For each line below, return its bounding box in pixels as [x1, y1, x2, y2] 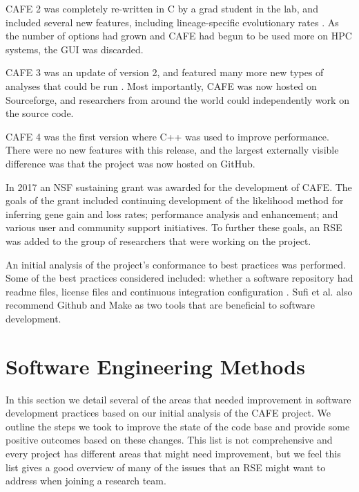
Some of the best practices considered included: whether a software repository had [6, 271, 353, 285]
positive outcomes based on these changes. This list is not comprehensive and [6, 432, 333, 447]
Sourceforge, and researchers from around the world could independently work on [6, 92, 349, 107]
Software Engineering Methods [6, 352, 305, 380]
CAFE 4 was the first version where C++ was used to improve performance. [6, 129, 329, 143]
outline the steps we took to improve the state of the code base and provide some [6, 419, 350, 433]
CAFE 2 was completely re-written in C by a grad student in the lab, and [6, 1, 318, 15]
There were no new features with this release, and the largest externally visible [6, 143, 339, 157]
